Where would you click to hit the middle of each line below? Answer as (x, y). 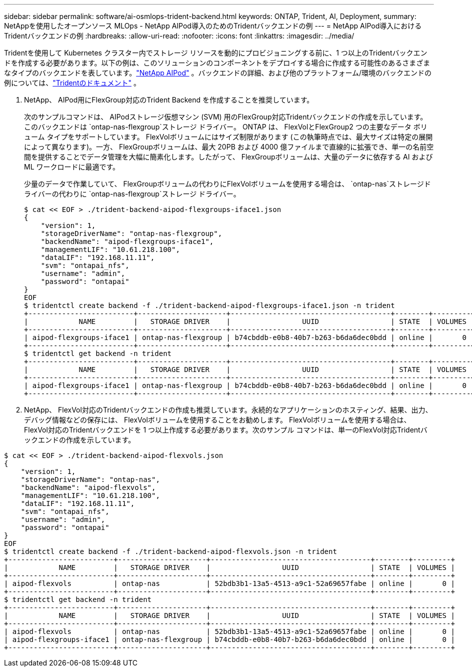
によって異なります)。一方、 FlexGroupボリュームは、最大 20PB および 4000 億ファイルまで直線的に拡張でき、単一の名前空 (229, 147)
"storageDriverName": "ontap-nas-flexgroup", (131, 233)
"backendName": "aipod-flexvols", (88, 487)
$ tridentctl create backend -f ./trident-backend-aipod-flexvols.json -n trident (170, 551)
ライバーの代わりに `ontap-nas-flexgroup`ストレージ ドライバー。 (132, 194)
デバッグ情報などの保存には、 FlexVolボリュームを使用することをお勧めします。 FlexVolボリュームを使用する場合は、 (217, 420)
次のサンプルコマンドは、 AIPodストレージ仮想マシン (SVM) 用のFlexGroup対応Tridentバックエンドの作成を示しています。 (226, 117)
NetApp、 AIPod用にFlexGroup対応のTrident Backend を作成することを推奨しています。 (169, 100)
